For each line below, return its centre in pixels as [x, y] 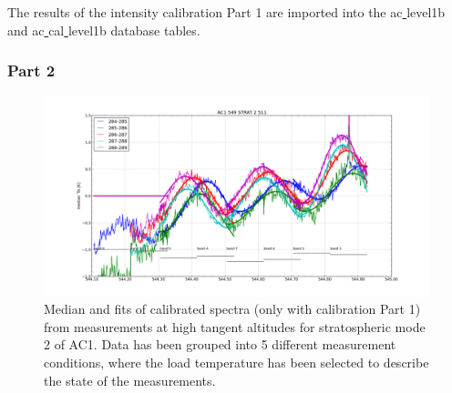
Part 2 [31, 71]
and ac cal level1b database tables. [104, 30]
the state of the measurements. [130, 380]
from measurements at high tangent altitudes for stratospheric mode [235, 326]
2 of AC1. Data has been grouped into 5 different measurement [220, 344]
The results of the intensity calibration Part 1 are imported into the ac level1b [226, 12]
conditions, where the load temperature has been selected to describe [236, 363]
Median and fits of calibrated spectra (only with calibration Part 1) [232, 309]
